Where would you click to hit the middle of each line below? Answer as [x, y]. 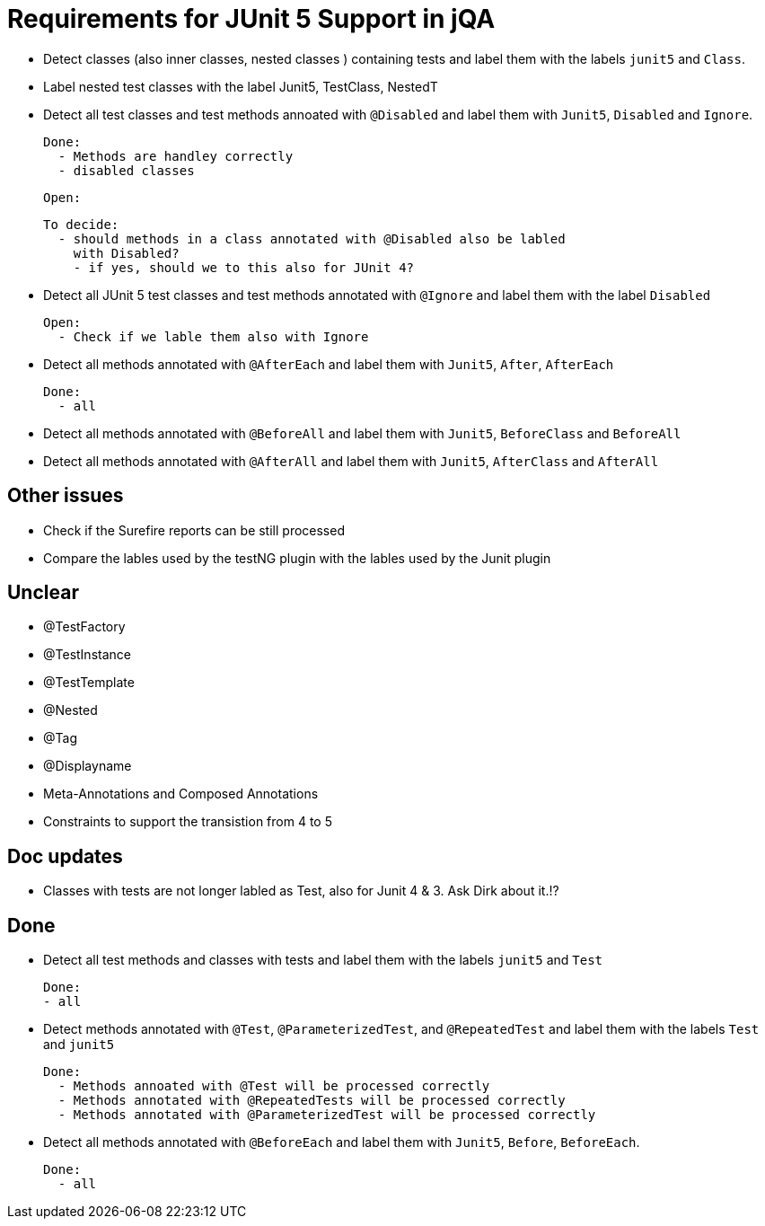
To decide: [81, 224]
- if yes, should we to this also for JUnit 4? [244, 267]
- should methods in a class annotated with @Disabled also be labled [312, 238]
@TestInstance [87, 655]
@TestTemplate [89, 683]
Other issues [66, 496]
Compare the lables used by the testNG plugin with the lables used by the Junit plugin [297, 558]
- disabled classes [126, 170]
